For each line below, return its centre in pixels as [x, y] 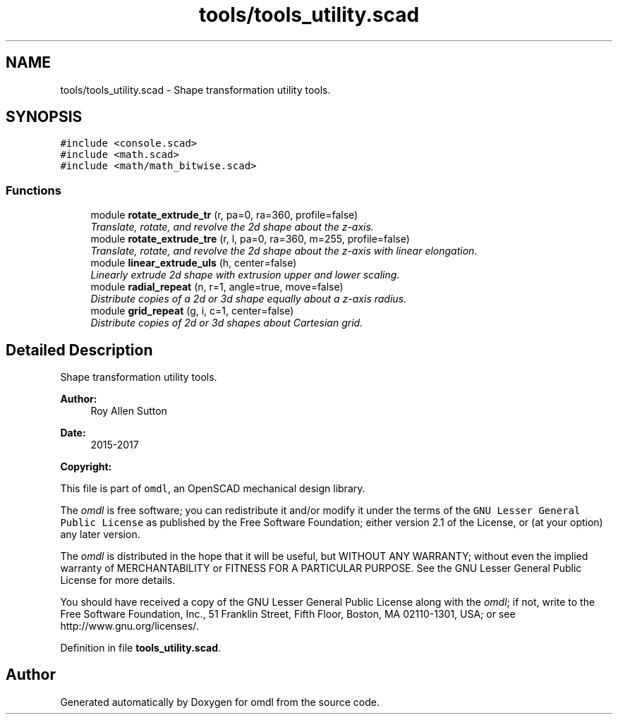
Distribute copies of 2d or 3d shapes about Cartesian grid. [227, 323]
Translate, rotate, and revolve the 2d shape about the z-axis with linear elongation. [284, 251]
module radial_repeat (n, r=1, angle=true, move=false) [217, 287]
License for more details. [118, 580]
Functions [34, 190]
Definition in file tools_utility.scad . [141, 648]
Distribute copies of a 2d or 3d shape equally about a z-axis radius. [249, 299]
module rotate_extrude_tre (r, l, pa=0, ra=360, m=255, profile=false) [250, 239]
